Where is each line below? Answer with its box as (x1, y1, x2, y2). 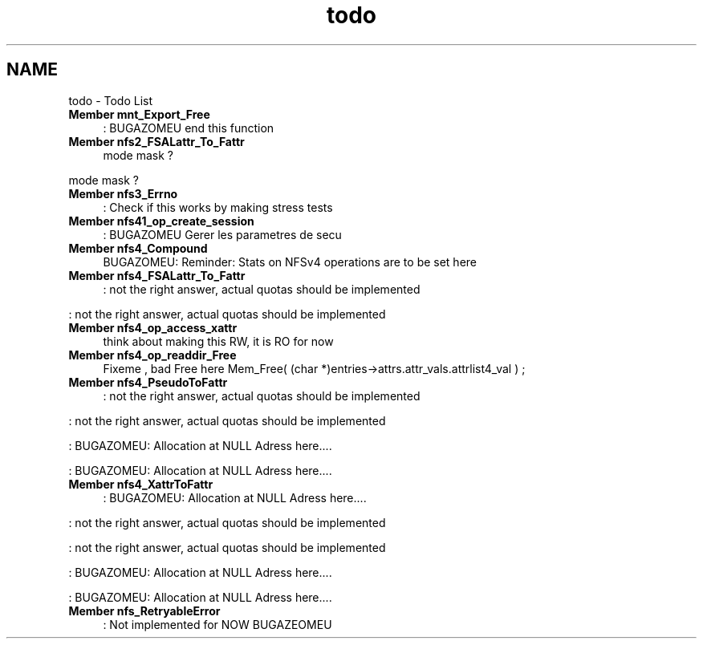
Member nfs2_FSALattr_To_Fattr (68, 134, 245, 148)
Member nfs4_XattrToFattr (68, 477, 213, 491)
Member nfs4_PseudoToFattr (68, 375, 228, 389)
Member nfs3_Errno (68, 186, 178, 201)
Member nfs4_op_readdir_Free (68, 347, 237, 362)
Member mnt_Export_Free (68, 107, 210, 121)
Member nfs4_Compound (68, 241, 208, 255)
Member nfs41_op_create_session (68, 213, 254, 228)
